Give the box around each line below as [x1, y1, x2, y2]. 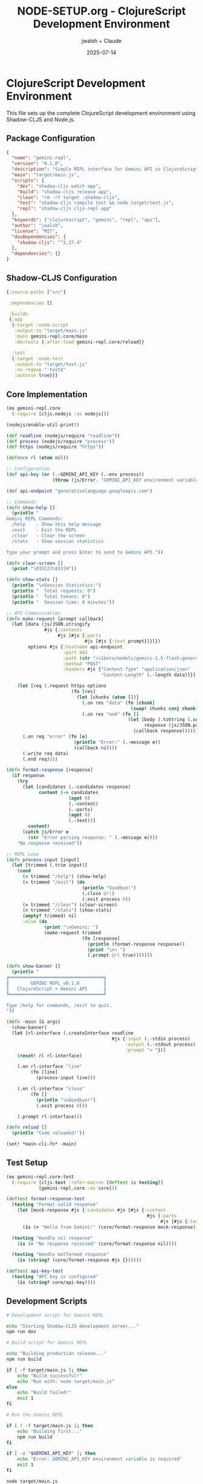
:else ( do [22, 919, 47, 925]
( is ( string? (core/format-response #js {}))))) [17, 1257, 142, 1263]
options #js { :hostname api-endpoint [28, 643, 123, 650]
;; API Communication [6, 610, 61, 616]
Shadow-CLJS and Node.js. [6, 116, 76, 123]
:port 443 [63, 649, 88, 655]
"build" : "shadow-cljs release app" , [17, 189, 112, 195]
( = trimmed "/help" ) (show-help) [22, 873, 107, 880]
